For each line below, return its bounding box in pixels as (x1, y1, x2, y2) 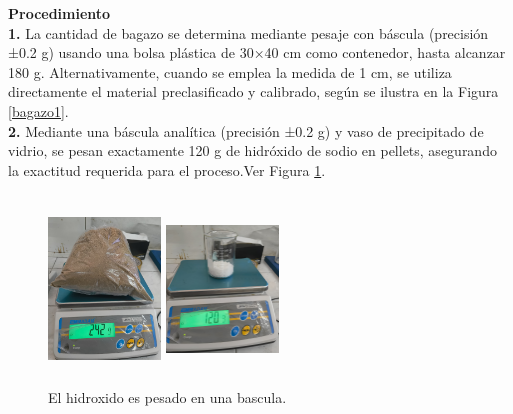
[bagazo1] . (8, 100, 69, 121)
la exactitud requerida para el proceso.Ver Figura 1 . (8, 159, 326, 180)
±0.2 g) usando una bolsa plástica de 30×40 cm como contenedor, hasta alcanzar (8, 42, 506, 63)
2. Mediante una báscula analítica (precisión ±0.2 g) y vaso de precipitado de (8, 120, 484, 141)
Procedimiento (8, 3, 111, 23)
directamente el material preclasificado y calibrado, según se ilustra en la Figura (8, 81, 499, 102)
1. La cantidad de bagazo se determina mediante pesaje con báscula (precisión (8, 22, 489, 43)
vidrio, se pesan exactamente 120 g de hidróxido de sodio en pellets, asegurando (8, 140, 497, 161)
